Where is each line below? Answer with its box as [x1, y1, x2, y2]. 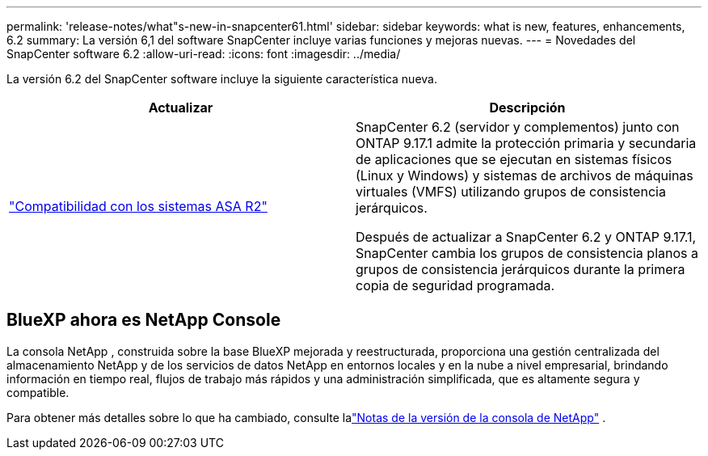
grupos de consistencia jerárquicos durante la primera [356, 261, 685, 277]
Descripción [489, 99, 566, 116]
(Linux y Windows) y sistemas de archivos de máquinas [356, 167, 693, 184]
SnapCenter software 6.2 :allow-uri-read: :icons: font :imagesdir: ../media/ [6, 47, 401, 61]
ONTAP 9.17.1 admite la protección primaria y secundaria [356, 135, 697, 151]
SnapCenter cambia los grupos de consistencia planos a [356, 245, 698, 261]
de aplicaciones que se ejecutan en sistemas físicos [356, 151, 672, 167]
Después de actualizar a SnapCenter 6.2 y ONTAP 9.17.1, [356, 229, 697, 245]
